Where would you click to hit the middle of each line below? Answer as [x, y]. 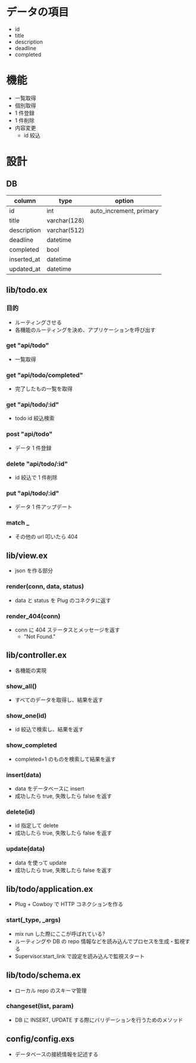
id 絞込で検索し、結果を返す [49, 729]
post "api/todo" [29, 434]
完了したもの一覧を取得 [43, 389]
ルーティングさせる [38, 322]
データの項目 [38, 12]
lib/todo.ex [27, 290]
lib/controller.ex [37, 656]
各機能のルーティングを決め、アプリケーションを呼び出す [85, 330]
